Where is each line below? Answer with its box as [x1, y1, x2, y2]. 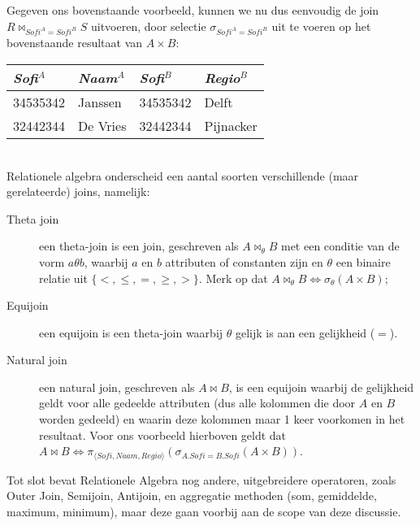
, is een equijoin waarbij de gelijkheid [228, 378, 414, 395]
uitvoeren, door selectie [90, 17, 206, 34]
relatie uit [39, 269, 88, 286]
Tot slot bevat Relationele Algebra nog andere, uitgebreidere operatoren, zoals [6, 471, 396, 488]
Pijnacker [204, 115, 258, 135]
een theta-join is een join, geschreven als [39, 237, 239, 254]
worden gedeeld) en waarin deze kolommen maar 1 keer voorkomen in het [39, 411, 405, 428]
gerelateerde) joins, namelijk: [6, 183, 150, 200]
